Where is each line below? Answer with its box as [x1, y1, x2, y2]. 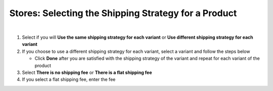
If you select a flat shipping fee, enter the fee [22, 76, 116, 82]
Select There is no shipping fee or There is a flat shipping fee [22, 69, 152, 75]
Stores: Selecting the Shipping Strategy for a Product [9, 8, 237, 19]
